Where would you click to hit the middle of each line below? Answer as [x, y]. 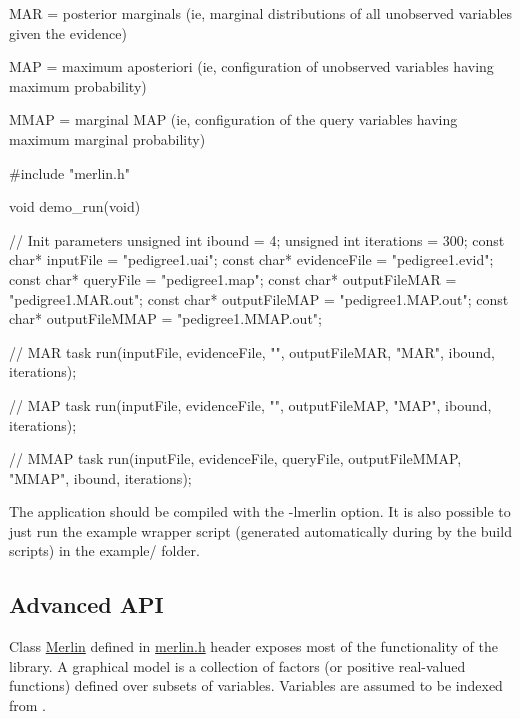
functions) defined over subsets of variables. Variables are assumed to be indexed [256, 685]
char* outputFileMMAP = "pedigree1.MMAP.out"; [165, 318]
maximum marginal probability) [107, 138]
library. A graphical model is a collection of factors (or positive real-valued [237, 665]
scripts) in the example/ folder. [104, 550]
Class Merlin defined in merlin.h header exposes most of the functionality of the [254, 646]
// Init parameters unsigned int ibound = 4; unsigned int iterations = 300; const [257, 239]
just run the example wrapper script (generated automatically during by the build [260, 530]
